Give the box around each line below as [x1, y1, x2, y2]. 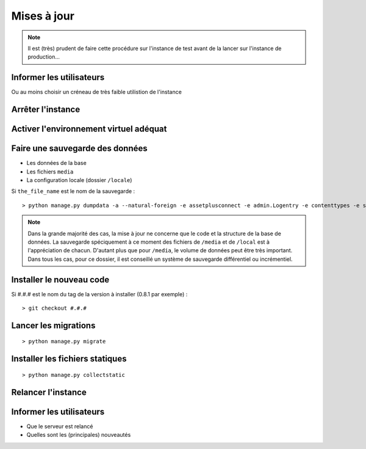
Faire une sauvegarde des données [11, 144, 148, 154]
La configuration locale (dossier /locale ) [26, 176, 132, 183]
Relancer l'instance [11, 387, 87, 397]
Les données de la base [26, 159, 87, 167]
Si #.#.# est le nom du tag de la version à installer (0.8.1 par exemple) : [11, 290, 188, 298]
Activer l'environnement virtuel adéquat [11, 124, 167, 134]
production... [27, 53, 60, 60]
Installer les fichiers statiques [11, 354, 127, 364]
